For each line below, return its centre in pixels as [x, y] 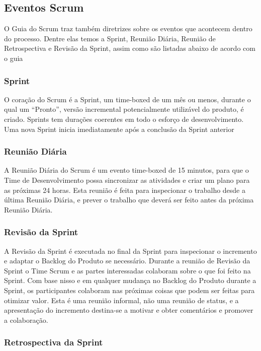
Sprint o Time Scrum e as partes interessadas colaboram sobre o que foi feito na [127, 270]
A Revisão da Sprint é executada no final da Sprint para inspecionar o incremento [130, 251]
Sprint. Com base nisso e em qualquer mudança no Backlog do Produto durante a [130, 280]
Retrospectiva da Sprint [54, 342]
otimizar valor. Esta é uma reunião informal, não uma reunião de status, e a [121, 300]
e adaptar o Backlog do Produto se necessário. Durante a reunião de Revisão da [127, 261]
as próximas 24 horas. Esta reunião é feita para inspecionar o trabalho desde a [125, 190]
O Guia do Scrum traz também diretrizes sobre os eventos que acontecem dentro [128, 28]
